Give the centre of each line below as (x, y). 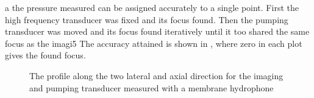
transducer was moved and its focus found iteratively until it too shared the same (157, 31)
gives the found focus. (45, 55)
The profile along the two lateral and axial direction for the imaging (156, 75)
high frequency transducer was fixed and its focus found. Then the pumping (147, 19)
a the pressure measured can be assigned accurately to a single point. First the (152, 7)
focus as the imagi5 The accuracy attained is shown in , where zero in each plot (154, 43)
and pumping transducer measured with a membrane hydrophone (152, 87)
